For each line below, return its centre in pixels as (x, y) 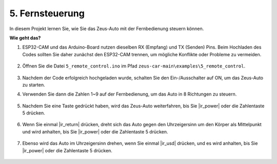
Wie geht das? (25, 38)
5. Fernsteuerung (47, 13)
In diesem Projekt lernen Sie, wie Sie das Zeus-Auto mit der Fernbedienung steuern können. (107, 29)
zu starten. (34, 85)
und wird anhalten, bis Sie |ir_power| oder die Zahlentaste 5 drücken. (95, 132)
